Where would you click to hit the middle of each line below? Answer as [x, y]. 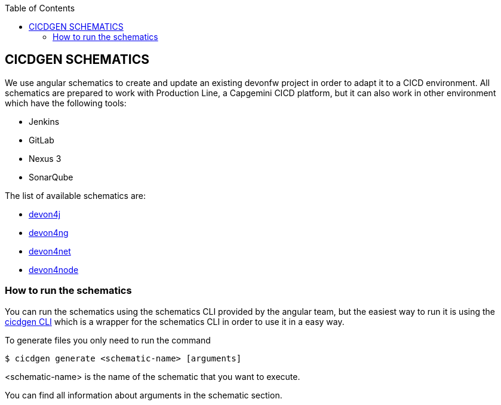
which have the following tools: [66, 103]
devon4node [54, 269]
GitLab [42, 140]
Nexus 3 [45, 158]
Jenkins [44, 121]
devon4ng [49, 232]
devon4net [50, 251]
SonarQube [51, 177]
